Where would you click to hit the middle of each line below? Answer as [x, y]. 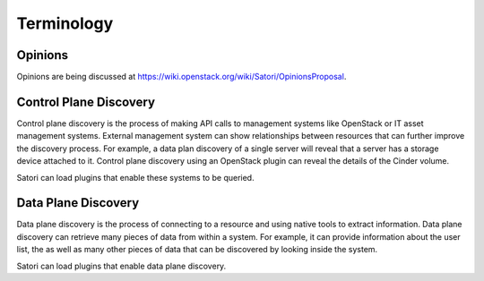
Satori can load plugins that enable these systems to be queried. [135, 177]
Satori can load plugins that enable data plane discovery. [121, 266]
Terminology [65, 23]
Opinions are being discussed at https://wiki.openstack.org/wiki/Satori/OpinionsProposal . [181, 77]
